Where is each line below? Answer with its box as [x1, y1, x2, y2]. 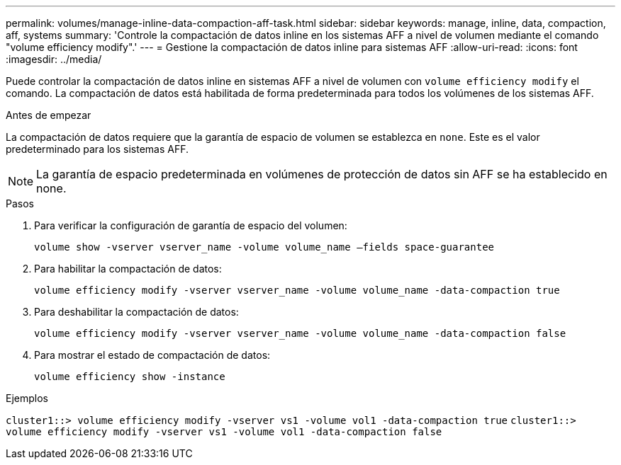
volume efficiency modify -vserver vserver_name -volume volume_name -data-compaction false [34, 328, 566, 339]
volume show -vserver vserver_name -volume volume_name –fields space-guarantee [34, 241, 495, 253]
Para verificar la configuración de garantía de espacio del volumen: [34, 219, 347, 231]
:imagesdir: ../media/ [6, 53, 102, 65]
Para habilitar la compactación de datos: [34, 263, 222, 275]
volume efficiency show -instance [34, 371, 225, 382]
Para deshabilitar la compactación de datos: [34, 306, 239, 318]
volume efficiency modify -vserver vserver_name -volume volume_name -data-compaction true [34, 285, 560, 296]
